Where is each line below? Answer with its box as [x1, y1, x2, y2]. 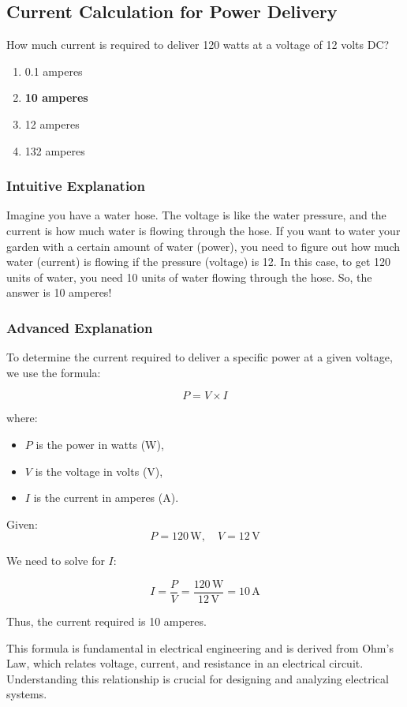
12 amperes [24, 115, 80, 132]
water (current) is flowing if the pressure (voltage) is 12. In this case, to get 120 [6, 253, 391, 270]
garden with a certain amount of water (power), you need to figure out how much [6, 238, 401, 254]
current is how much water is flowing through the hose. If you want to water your [6, 222, 401, 238]
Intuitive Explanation [6, 176, 145, 196]
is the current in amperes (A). [33, 489, 179, 506]
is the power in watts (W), [35, 436, 164, 452]
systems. [6, 686, 47, 702]
